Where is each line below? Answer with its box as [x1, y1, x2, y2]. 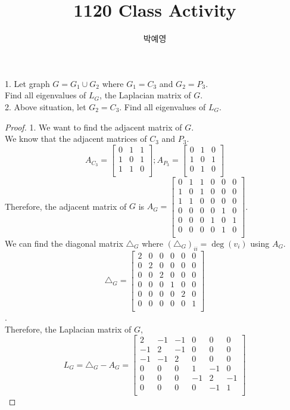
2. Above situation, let [5, 100, 86, 113]
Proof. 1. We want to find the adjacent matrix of [5, 120, 182, 133]
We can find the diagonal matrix [5, 237, 123, 250]
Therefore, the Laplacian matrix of [5, 322, 132, 335]
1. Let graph [5, 77, 50, 89]
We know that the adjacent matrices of [5, 132, 147, 145]
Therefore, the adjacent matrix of [5, 200, 127, 212]
